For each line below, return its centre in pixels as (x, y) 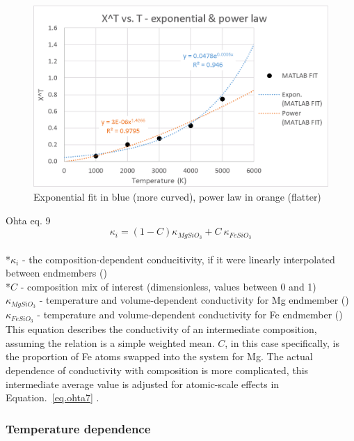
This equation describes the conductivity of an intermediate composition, (161, 329)
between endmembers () (56, 273)
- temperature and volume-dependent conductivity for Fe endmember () (190, 315)
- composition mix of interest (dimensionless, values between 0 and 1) (168, 286)
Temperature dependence (78, 428)
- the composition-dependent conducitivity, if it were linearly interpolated (178, 259)
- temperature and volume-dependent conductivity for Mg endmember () (194, 300)
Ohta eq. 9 (28, 220)
